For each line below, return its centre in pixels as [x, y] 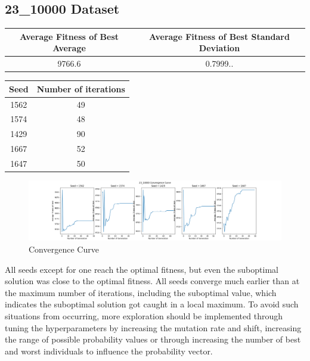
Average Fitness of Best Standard [219, 36]
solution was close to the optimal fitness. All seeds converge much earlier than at [152, 281]
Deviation [219, 48]
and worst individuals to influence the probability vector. [109, 351]
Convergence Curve [64, 249]
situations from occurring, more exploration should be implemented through [144, 316]
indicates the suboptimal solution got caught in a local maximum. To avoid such [152, 304]
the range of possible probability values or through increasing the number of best [153, 339]
